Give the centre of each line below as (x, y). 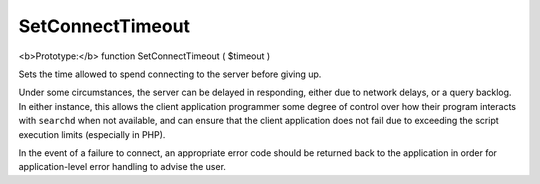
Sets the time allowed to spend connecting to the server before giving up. (170, 74)
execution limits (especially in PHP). (92, 134)
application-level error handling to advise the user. (122, 167)
